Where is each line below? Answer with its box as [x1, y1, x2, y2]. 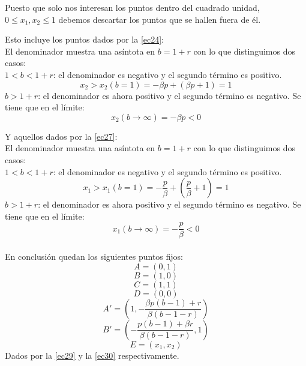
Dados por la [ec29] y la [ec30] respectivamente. [5, 349, 179, 361]
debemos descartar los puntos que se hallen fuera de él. [58, 13, 261, 25]
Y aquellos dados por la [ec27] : [5, 130, 118, 142]
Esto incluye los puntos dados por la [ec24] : [5, 33, 164, 46]
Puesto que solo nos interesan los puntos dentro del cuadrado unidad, [5, 1, 260, 13]
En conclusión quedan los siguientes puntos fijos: [5, 250, 184, 262]
